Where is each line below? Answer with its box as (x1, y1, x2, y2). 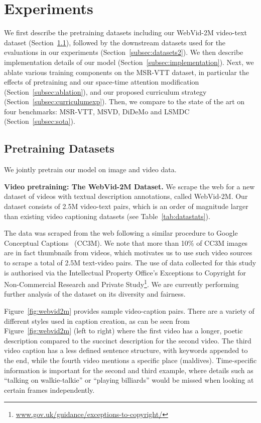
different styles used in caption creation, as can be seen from (4, 315, 190, 326)
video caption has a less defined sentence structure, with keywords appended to (4, 345, 248, 356)
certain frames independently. (4, 384, 95, 395)
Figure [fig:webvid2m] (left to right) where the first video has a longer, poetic (4, 325, 243, 336)
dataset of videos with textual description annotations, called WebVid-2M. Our (4, 191, 248, 201)
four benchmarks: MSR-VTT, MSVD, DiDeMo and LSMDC (4, 106, 190, 116)
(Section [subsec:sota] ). (4, 116, 75, 126)
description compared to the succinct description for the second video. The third (4, 335, 251, 345)
